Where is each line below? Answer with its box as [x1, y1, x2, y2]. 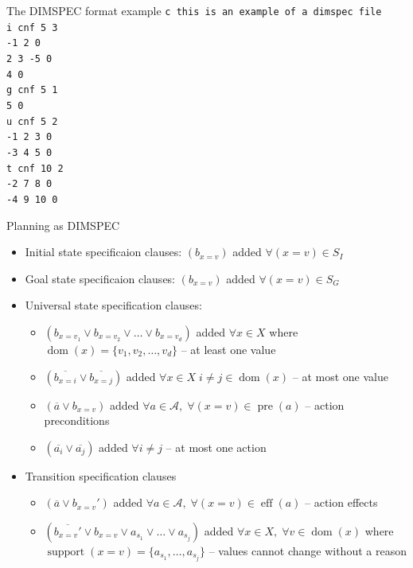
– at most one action [166, 438, 267, 455]
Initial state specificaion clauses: [25, 243, 182, 260]
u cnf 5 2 [6, 115, 58, 127]
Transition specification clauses [25, 467, 177, 484]
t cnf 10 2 [6, 162, 64, 174]
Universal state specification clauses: [25, 297, 202, 313]
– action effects [305, 494, 378, 511]
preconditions [44, 412, 110, 429]
